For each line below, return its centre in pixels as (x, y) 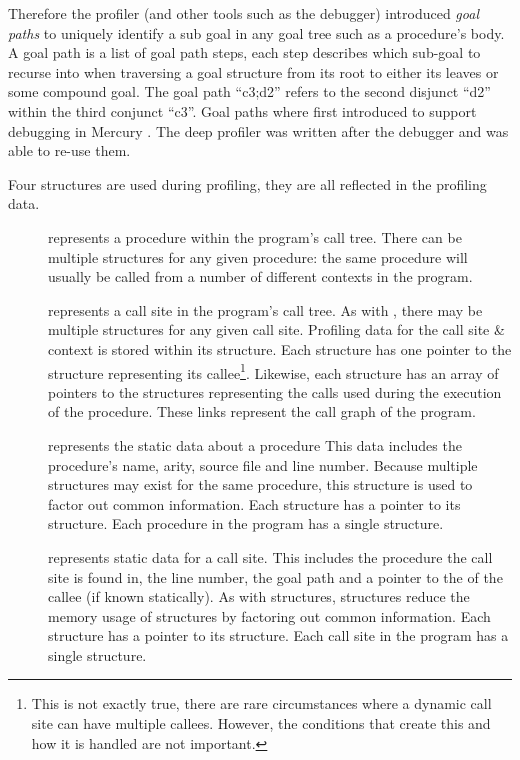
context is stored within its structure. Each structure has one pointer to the (280, 348)
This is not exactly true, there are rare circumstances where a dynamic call (261, 703)
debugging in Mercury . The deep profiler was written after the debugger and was (258, 130)
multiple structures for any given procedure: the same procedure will (258, 256)
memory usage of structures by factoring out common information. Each (269, 615)
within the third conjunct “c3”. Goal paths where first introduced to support (242, 110)
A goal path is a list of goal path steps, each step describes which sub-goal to (244, 52)
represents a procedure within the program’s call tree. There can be (255, 236)
